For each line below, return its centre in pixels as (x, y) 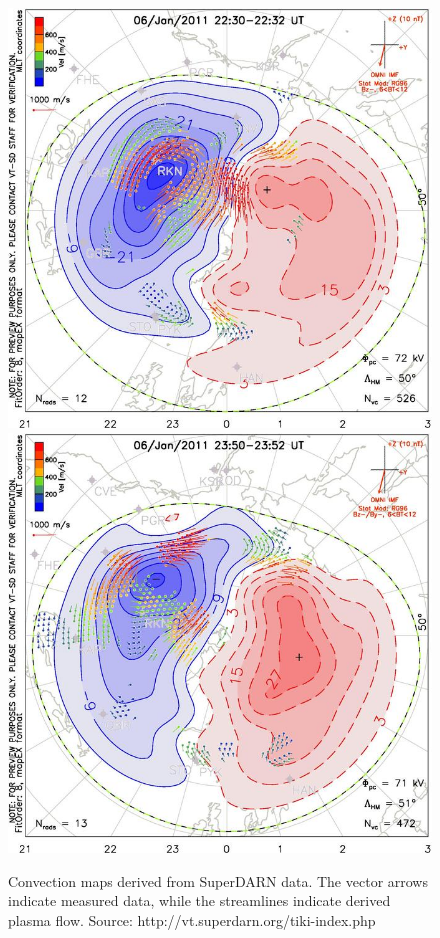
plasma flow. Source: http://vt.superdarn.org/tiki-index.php (192, 919)
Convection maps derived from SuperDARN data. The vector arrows (218, 880)
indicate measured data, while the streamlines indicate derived (199, 900)
